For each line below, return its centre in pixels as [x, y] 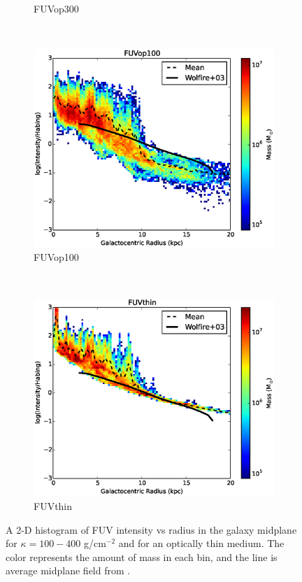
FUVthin [53, 505]
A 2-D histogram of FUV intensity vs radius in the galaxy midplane [151, 529]
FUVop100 [56, 257]
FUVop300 [56, 8]
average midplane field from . [68, 570]
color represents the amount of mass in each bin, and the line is [142, 556]
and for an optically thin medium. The [201, 543]
